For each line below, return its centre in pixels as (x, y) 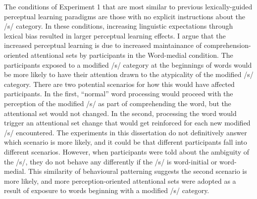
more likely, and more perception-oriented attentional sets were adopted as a (120, 180)
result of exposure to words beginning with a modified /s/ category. (107, 190)
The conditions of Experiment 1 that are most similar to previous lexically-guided (128, 6)
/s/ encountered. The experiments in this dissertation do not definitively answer (126, 132)
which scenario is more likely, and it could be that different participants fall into (126, 142)
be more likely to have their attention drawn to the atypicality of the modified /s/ (129, 74)
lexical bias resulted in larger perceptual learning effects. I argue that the (115, 35)
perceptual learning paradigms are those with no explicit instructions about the (125, 16)
